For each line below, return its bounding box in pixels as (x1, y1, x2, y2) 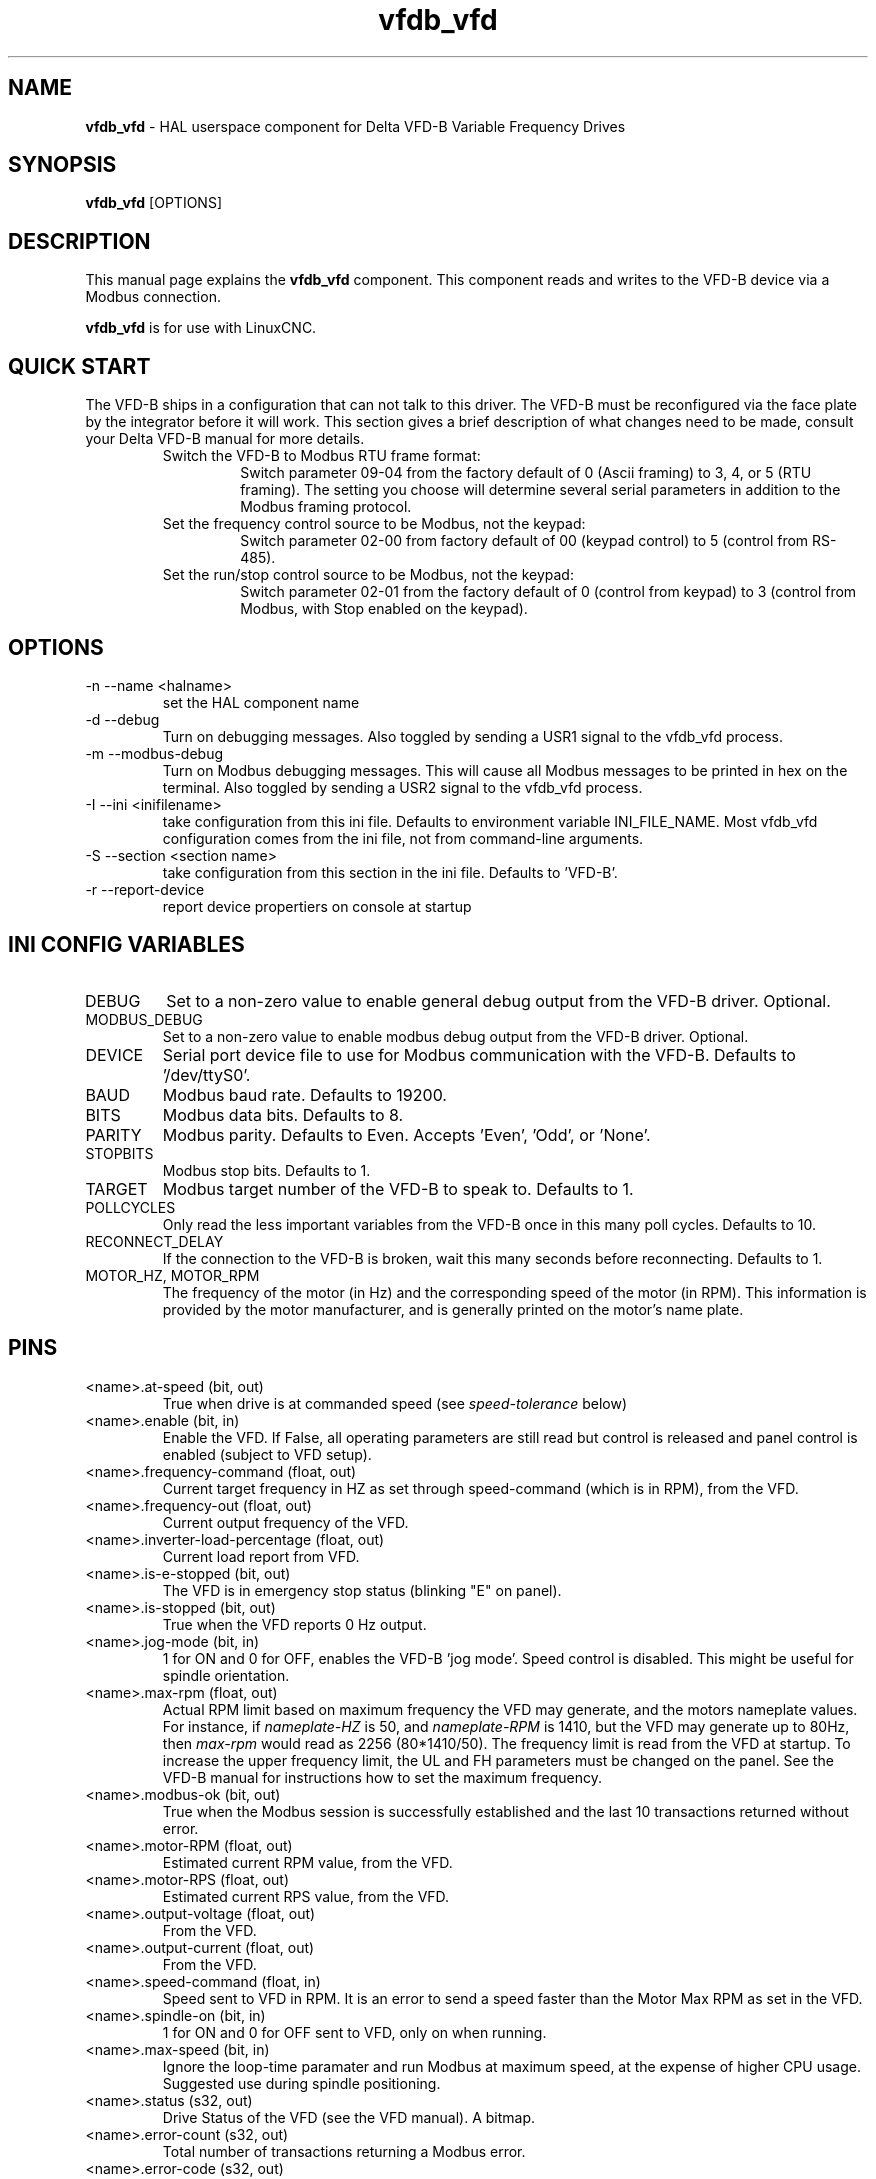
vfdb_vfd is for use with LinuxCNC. (85, 319, 317, 337)
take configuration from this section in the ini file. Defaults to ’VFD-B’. (162, 863, 618, 881)
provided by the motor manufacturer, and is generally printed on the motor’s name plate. (162, 1300, 744, 1318)
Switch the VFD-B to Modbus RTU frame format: (162, 447, 481, 465)
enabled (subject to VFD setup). (162, 1445, 372, 1463)
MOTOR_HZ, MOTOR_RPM (85, 1266, 260, 1284)
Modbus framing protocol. (240, 498, 412, 516)
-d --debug (85, 710, 160, 728)
